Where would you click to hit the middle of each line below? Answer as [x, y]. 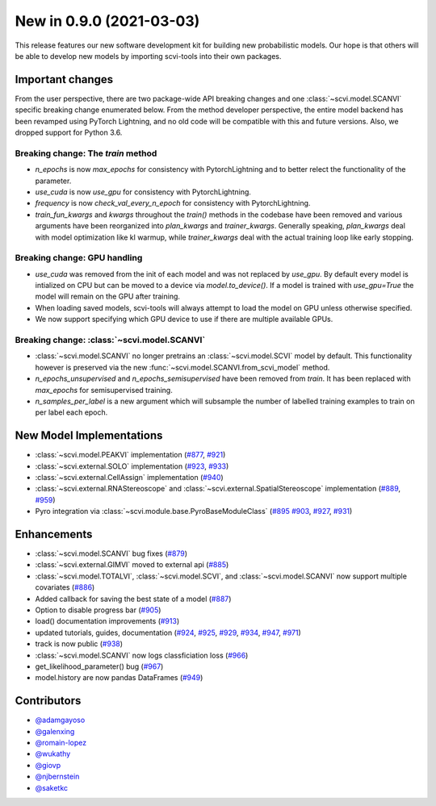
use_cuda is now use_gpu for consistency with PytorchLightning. [143, 192]
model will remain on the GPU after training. [108, 297]
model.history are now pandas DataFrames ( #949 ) [119, 678]
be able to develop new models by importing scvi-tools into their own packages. [148, 56]
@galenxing [55, 731]
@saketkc [52, 787]
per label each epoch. [71, 412]
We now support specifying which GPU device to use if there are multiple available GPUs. [184, 319]
